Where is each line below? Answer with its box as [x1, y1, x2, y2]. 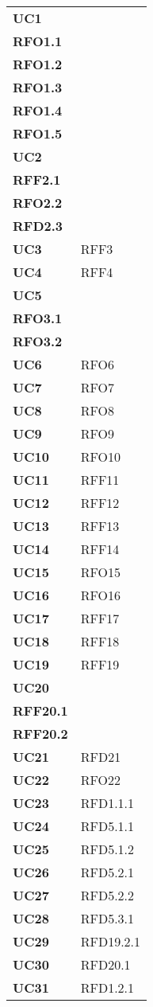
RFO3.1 [13, 309, 63, 327]
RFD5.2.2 [80, 886, 135, 904]
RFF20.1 [13, 701, 68, 720]
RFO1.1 [13, 32, 63, 50]
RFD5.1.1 [80, 817, 135, 835]
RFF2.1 [13, 170, 61, 189]
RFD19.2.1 [80, 932, 141, 950]
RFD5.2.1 [80, 863, 135, 881]
